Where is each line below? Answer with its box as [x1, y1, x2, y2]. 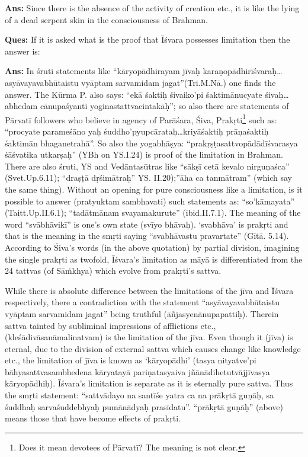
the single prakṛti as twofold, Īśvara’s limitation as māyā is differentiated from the [5, 253, 303, 265]
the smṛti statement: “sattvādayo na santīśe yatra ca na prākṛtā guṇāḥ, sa [5, 389, 274, 401]
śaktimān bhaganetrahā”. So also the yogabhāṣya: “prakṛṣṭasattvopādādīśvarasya [5, 136, 298, 149]
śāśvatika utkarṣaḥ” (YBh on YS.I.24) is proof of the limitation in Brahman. [5, 148, 283, 161]
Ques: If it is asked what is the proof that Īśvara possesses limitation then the [5, 33, 290, 46]
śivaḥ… [265, 88, 289, 100]
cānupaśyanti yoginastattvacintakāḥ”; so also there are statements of [40, 100, 289, 112]
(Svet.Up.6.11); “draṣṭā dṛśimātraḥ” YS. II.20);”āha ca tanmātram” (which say [5, 171, 292, 184]
